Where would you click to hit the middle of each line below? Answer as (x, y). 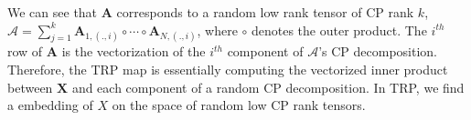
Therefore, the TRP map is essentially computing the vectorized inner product (228, 69)
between (30, 87)
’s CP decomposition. (378, 51)
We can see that (53, 12)
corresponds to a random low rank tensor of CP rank (265, 12)
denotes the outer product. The (339, 30)
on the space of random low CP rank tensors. (239, 105)
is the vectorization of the (134, 51)
